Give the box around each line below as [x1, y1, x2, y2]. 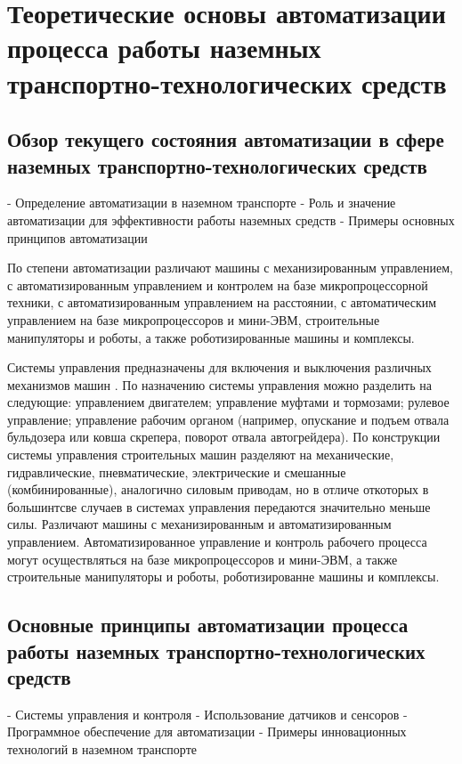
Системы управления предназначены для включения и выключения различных [7, 358, 432, 377]
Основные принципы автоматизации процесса [7, 611, 409, 638]
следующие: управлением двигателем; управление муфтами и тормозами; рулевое [7, 393, 450, 411]
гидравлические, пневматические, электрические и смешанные [7, 462, 346, 481]
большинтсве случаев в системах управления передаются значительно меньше [7, 497, 431, 516]
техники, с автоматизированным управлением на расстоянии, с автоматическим [7, 293, 437, 312]
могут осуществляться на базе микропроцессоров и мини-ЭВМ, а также [7, 549, 398, 568]
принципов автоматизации [7, 228, 148, 247]
